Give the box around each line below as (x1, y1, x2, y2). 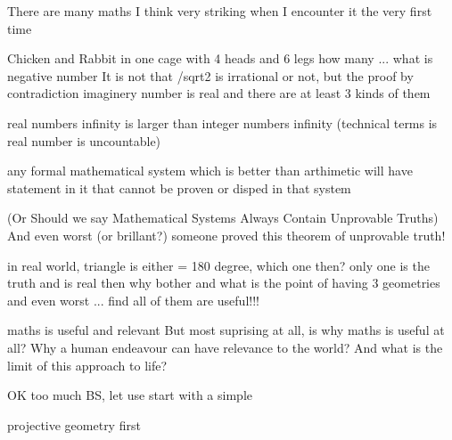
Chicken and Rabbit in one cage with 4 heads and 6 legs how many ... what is (7, 49, 433, 68)
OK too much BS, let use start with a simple (7, 386, 252, 404)
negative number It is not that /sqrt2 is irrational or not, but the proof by (7, 66, 414, 85)
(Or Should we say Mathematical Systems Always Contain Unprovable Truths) (7, 208, 439, 227)
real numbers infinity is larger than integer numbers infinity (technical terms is (7, 113, 438, 132)
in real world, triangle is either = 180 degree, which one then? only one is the (7, 256, 430, 274)
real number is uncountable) (7, 131, 161, 150)
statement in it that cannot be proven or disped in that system (7, 178, 351, 197)
